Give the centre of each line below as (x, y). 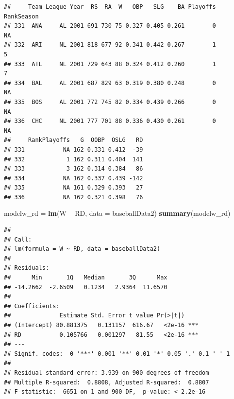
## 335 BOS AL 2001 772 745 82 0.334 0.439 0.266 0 (110, 102)
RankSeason (21, 16)
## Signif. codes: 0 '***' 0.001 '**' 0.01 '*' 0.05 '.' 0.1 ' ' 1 (117, 354)
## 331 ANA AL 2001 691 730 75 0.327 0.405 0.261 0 (110, 26)
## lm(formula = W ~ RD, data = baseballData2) (82, 249)
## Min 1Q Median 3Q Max (86, 278)
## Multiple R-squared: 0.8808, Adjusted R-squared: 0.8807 (107, 382)
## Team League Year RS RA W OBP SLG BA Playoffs (110, 7)
